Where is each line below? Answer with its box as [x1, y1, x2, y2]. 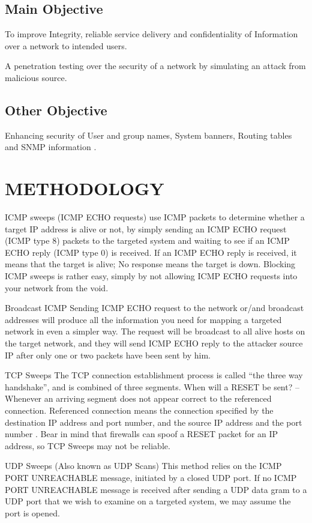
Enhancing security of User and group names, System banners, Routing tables [5, 128, 292, 141]
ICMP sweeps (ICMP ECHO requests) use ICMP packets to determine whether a [5, 211, 305, 223]
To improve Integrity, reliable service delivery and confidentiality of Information [5, 28, 298, 40]
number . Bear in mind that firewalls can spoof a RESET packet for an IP [5, 428, 278, 440]
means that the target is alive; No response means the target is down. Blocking [5, 258, 296, 270]
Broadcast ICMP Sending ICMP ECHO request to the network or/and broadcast [5, 301, 304, 314]
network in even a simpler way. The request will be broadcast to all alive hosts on [5, 325, 305, 337]
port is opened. [5, 506, 60, 519]
